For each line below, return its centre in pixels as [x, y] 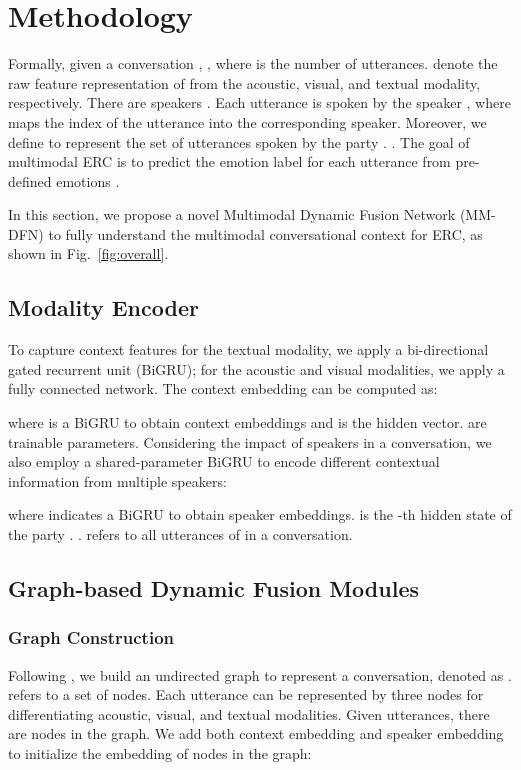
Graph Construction [91, 637]
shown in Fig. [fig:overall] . [88, 253]
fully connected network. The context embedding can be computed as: [223, 388]
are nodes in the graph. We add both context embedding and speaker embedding [256, 733]
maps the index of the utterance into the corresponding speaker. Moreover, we [247, 121]
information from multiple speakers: [117, 480]
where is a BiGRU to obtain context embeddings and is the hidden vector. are [247, 422]
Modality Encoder [103, 307]
